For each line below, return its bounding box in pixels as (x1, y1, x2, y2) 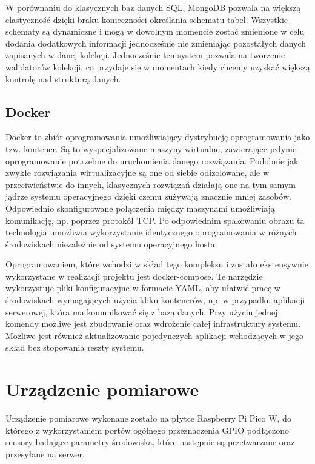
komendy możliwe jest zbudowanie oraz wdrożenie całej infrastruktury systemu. (5, 317, 301, 330)
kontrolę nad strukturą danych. (5, 72, 121, 85)
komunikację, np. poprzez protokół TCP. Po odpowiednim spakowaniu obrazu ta (5, 214, 305, 226)
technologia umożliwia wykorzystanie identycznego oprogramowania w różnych (5, 226, 297, 238)
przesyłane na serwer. (5, 447, 85, 460)
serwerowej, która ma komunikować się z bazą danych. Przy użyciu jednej (5, 305, 278, 318)
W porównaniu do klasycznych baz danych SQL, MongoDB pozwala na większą (5, 1, 301, 13)
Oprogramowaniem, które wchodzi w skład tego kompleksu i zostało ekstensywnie (5, 258, 308, 271)
